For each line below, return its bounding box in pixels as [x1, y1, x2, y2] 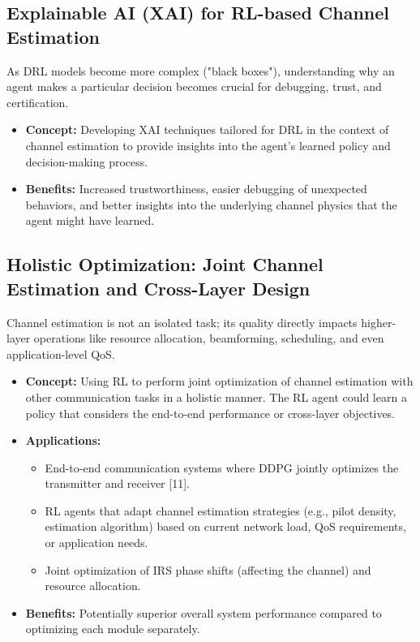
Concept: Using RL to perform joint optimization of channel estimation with [25, 373, 414, 390]
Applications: [25, 432, 101, 449]
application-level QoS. [6, 345, 115, 362]
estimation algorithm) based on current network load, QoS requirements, [45, 518, 406, 535]
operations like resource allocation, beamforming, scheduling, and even [33, 330, 384, 347]
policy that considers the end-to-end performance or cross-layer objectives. [25, 404, 396, 421]
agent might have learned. [25, 212, 155, 229]
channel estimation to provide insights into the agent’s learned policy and [25, 136, 391, 153]
